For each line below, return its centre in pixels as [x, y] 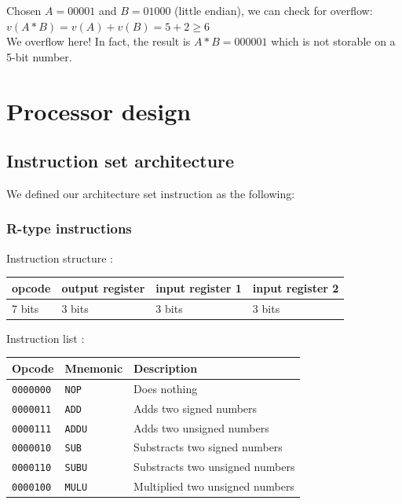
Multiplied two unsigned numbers [214, 486]
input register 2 [296, 287]
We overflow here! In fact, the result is [99, 41]
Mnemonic [94, 368]
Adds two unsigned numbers [201, 427]
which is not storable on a [333, 41]
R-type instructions [69, 228]
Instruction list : [46, 338]
